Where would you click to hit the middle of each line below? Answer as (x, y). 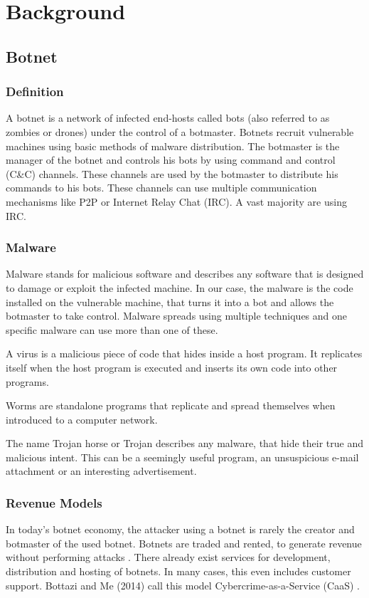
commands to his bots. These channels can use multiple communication (161, 188)
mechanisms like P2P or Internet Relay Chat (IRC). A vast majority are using (176, 201)
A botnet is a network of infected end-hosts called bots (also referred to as (168, 118)
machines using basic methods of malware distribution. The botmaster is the (173, 146)
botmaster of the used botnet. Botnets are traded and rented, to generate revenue (184, 543)
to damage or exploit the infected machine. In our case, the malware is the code (180, 287)
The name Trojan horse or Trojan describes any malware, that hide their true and (185, 443)
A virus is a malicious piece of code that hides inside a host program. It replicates (184, 353)
